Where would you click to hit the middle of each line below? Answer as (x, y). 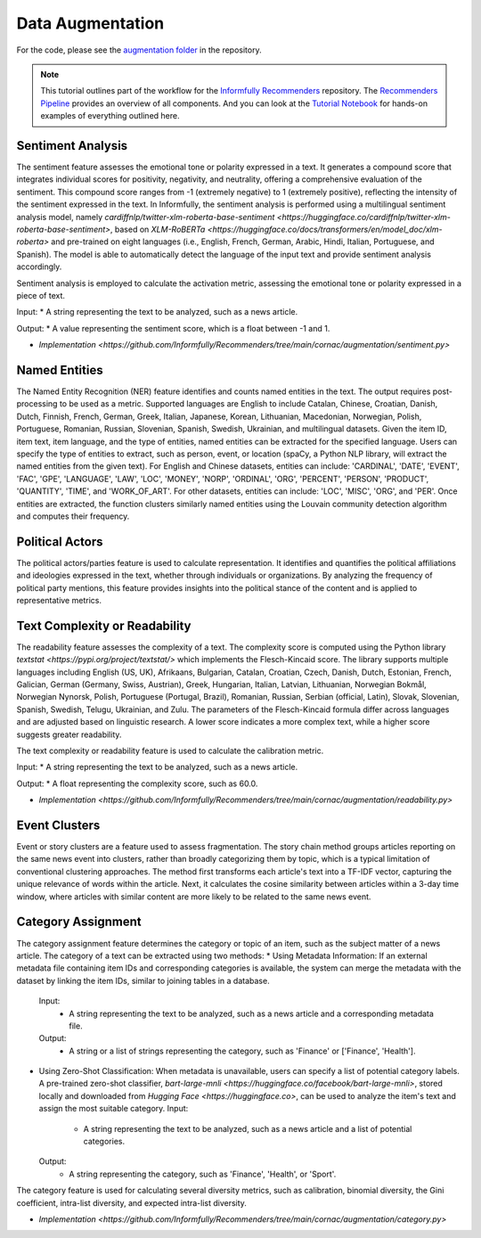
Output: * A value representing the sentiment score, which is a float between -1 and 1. (173, 328)
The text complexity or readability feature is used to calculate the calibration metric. (170, 751)
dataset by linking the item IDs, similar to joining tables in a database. (143, 980)
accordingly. (39, 266)
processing (37, 404)
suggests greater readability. (69, 734)
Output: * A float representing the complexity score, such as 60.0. (137, 783)
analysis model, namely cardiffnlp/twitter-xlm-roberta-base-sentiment (146, 217)
